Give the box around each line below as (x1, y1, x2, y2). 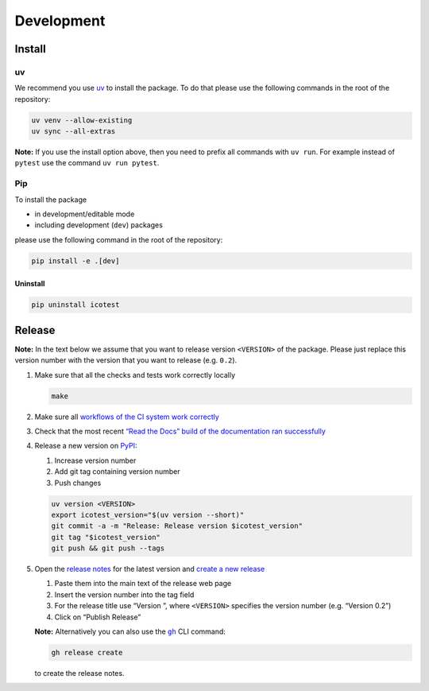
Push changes (54, 478, 102, 487)
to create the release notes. (34, 668, 125, 677)
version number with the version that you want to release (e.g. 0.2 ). (14, 355, 238, 365)
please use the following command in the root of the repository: (14, 235, 223, 244)
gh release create (51, 648, 123, 657)
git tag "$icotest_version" (51, 533, 160, 542)
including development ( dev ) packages (34, 220, 163, 230)
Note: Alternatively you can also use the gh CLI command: (34, 627, 226, 636)
